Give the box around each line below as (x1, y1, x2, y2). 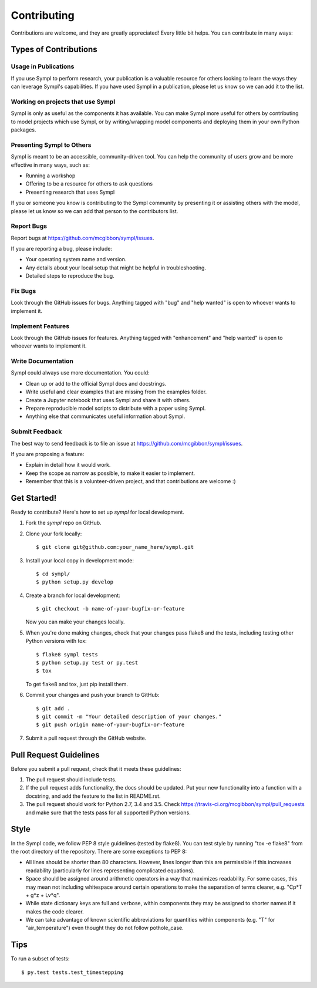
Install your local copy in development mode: (25, 557, 134, 564)
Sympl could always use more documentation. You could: (11, 369, 150, 376)
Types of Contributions (11, 45, 97, 55)
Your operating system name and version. (25, 256, 127, 263)
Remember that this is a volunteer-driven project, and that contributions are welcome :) (25, 478, 236, 485)
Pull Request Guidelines (11, 750, 100, 760)
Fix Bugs (11, 286, 36, 295)
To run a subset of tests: (11, 955, 70, 962)
